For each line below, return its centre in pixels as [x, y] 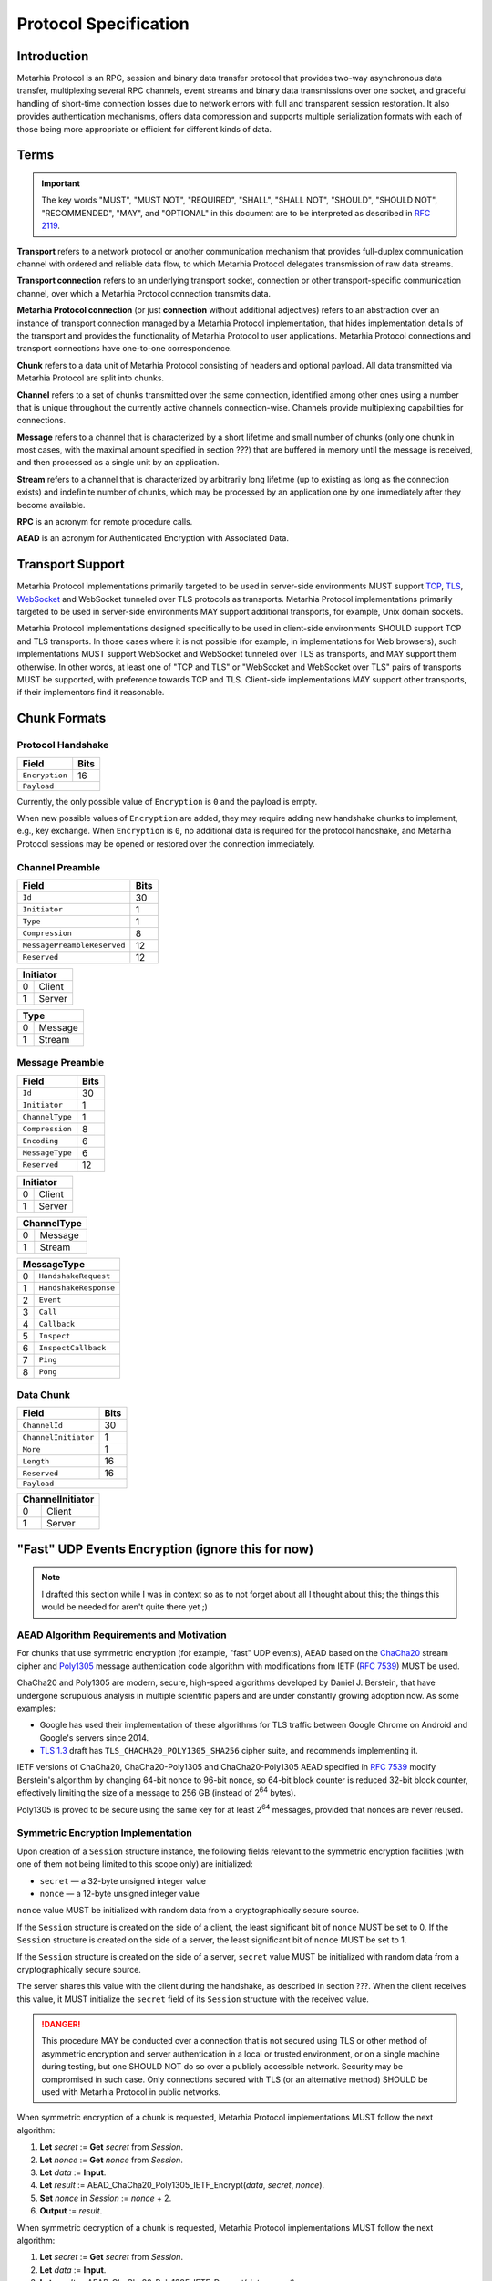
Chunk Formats [61, 719]
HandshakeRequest [75, 1276]
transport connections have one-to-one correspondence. [124, 349]
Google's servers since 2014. [94, 1737]
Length [36, 1461]
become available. [51, 505]
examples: [36, 1708]
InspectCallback [72, 1348]
